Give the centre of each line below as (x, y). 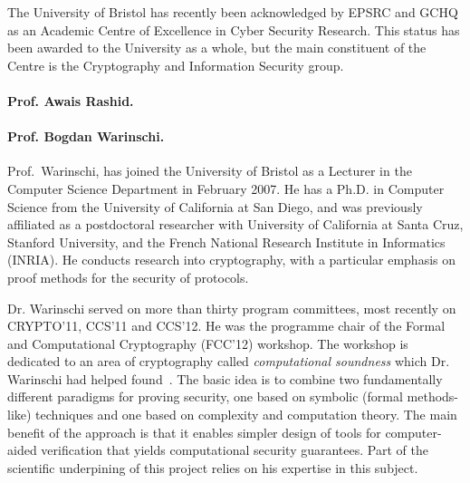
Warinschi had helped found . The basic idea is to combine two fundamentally (225, 378)
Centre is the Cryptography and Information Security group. (176, 65)
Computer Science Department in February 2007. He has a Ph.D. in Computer (226, 188)
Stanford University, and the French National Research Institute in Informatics (226, 241)
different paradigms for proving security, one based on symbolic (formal (205, 396)
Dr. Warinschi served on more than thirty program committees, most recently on (232, 308)
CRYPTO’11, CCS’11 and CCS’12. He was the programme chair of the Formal (226, 326)
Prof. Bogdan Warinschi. (86, 136)
